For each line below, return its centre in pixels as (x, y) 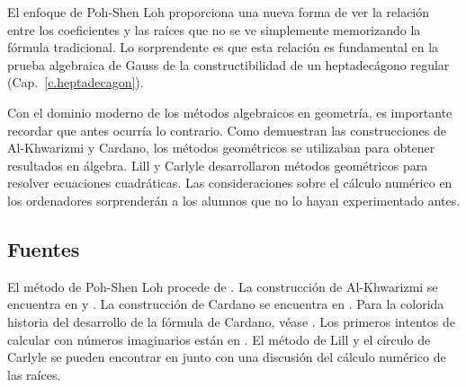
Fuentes (44, 248)
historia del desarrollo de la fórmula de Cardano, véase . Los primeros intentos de (231, 321)
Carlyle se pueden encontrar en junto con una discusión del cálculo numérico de (227, 357)
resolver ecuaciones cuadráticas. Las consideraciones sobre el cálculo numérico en (230, 183)
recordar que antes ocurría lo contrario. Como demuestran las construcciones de (227, 130)
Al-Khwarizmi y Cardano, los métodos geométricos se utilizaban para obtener (221, 148)
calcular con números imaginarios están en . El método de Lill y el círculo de (219, 339)
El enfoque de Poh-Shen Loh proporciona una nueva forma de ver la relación (219, 12)
